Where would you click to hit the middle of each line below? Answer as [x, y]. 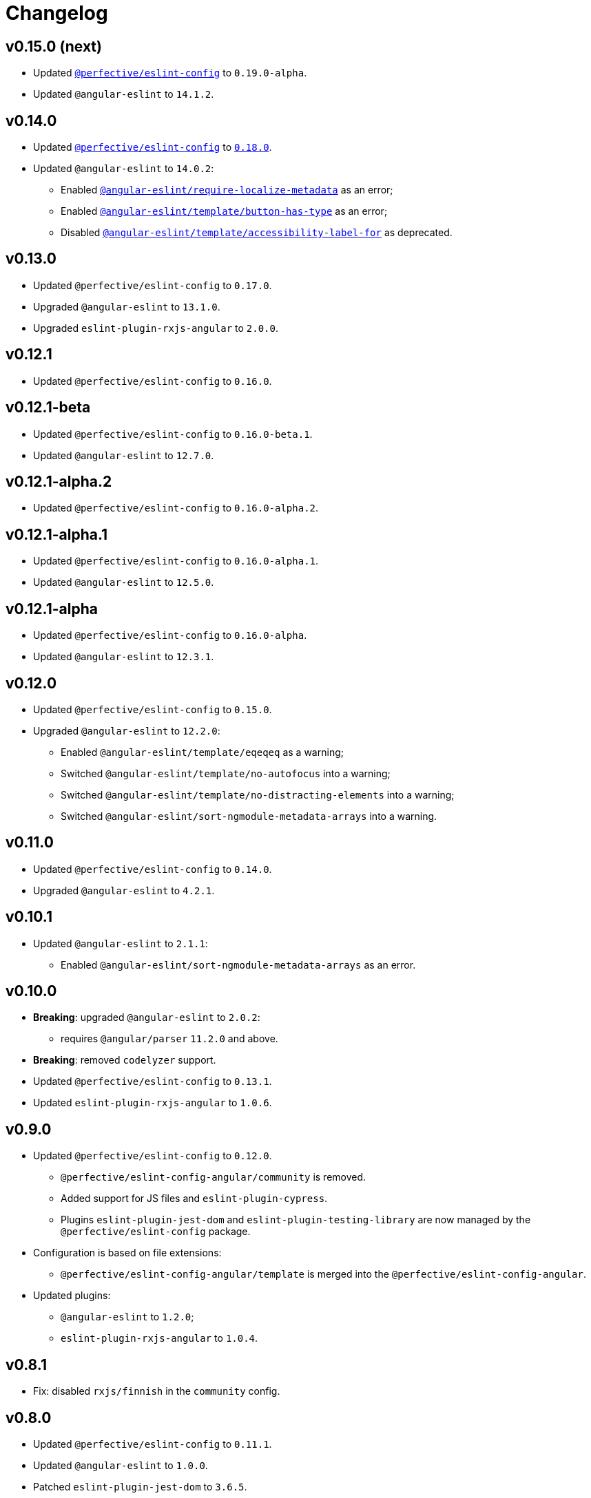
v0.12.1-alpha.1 [57, 534]
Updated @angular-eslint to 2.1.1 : [121, 943]
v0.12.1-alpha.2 [59, 481]
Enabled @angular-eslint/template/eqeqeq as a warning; [202, 752]
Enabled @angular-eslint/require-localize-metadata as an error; [227, 190]
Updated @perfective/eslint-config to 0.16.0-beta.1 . [173, 434]
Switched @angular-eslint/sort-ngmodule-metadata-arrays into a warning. [249, 816]
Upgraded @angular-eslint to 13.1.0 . [127, 306]
